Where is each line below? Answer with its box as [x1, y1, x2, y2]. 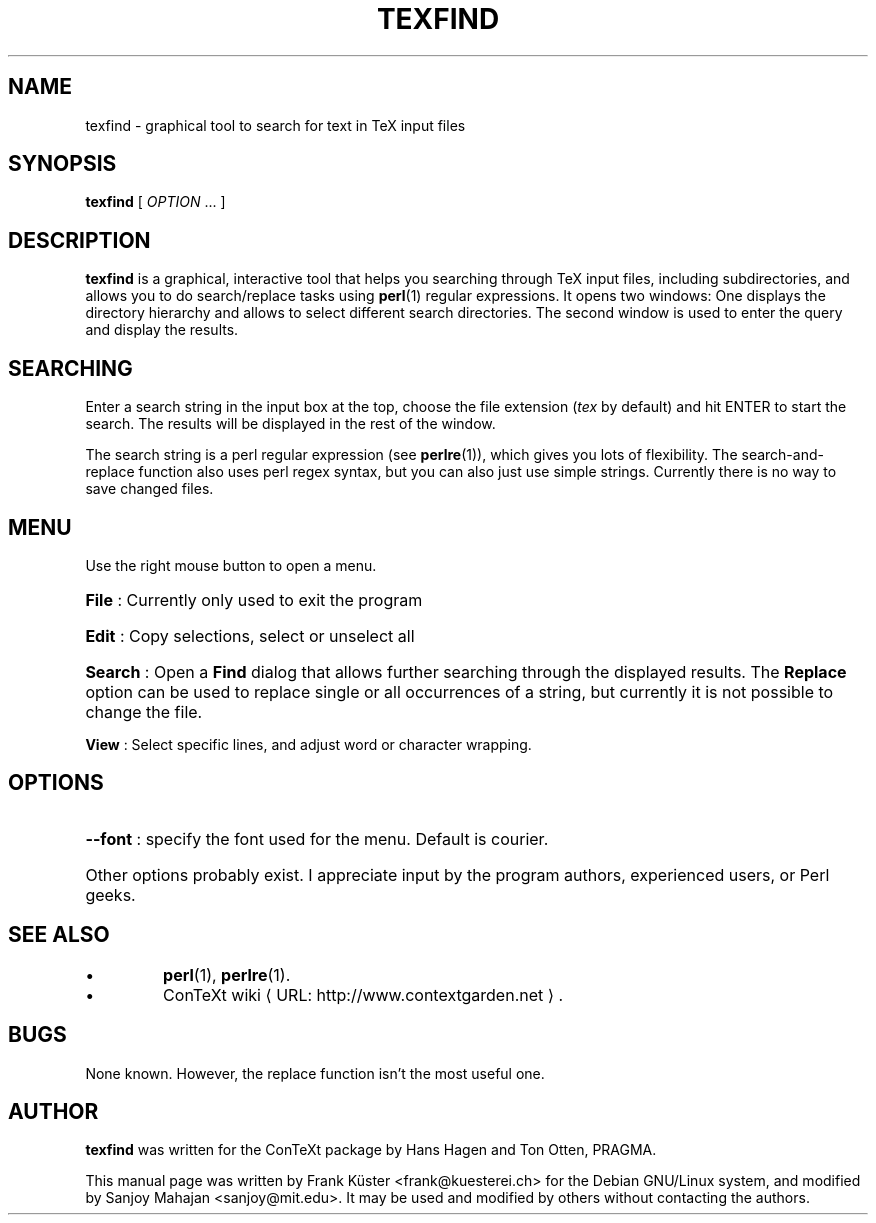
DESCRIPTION [8, 227, 151, 253]
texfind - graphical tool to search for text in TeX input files [85, 116, 466, 134]
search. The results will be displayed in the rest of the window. [85, 415, 496, 433]
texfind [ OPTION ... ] [85, 193, 226, 211]
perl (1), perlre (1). [163, 964, 291, 985]
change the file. [85, 701, 203, 722]
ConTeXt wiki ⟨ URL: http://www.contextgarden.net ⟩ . [163, 984, 564, 1005]
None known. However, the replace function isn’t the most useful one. [85, 1064, 545, 1082]
